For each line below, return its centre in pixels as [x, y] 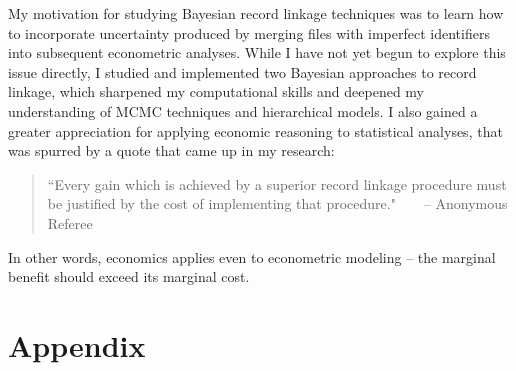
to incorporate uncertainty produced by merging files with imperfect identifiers [249, 32]
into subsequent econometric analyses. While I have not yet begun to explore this [257, 52]
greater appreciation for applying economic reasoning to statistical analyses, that [255, 130]
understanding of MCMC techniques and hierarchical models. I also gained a [243, 110]
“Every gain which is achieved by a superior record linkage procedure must [277, 183]
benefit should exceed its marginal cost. [129, 276]
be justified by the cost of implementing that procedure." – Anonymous [277, 203]
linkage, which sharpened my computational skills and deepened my [216, 91]
